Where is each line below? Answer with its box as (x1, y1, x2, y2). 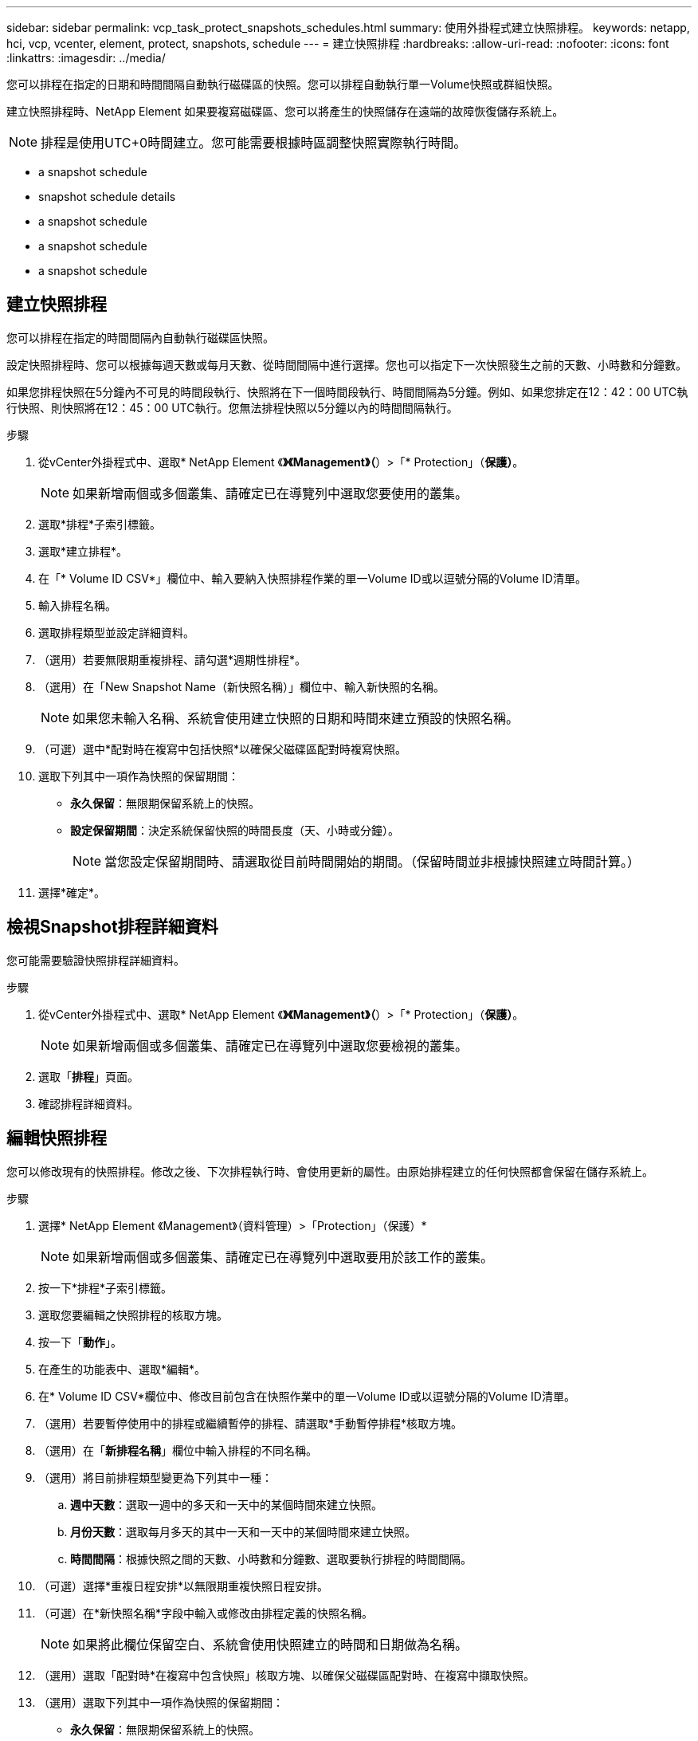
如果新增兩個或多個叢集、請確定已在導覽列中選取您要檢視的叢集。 (73, 1037, 469, 1054)
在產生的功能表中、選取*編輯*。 (38, 1362, 206, 1376)
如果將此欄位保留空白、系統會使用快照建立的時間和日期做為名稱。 (73, 1636, 469, 1653)
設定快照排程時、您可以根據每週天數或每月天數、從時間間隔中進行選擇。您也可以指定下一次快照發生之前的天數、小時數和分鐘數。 (6, 357, 687, 371)
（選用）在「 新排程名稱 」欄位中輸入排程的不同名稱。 (38, 1443, 317, 1457)
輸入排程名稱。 (38, 598, 116, 612)
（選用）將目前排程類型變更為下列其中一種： (38, 1470, 273, 1484)
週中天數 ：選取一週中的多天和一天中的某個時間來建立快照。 (70, 1497, 382, 1511)
